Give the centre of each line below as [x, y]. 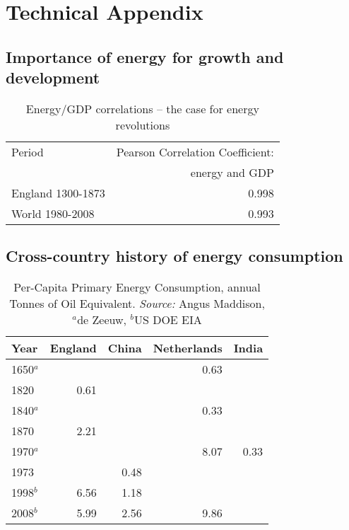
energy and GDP [232, 172]
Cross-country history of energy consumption [174, 256]
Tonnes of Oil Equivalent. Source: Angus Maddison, [137, 304]
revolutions [143, 125]
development [53, 77]
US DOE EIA [168, 320]
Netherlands [188, 348]
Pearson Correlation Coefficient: [195, 151]
